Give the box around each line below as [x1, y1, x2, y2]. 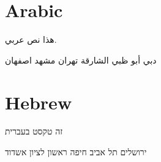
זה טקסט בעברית [5, 125, 63, 138]
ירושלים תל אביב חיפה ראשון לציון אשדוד [5, 145, 147, 158]
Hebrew [5, 89, 72, 114]
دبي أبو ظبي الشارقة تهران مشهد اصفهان [5, 53, 157, 66]
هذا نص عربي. [5, 33, 57, 46]
